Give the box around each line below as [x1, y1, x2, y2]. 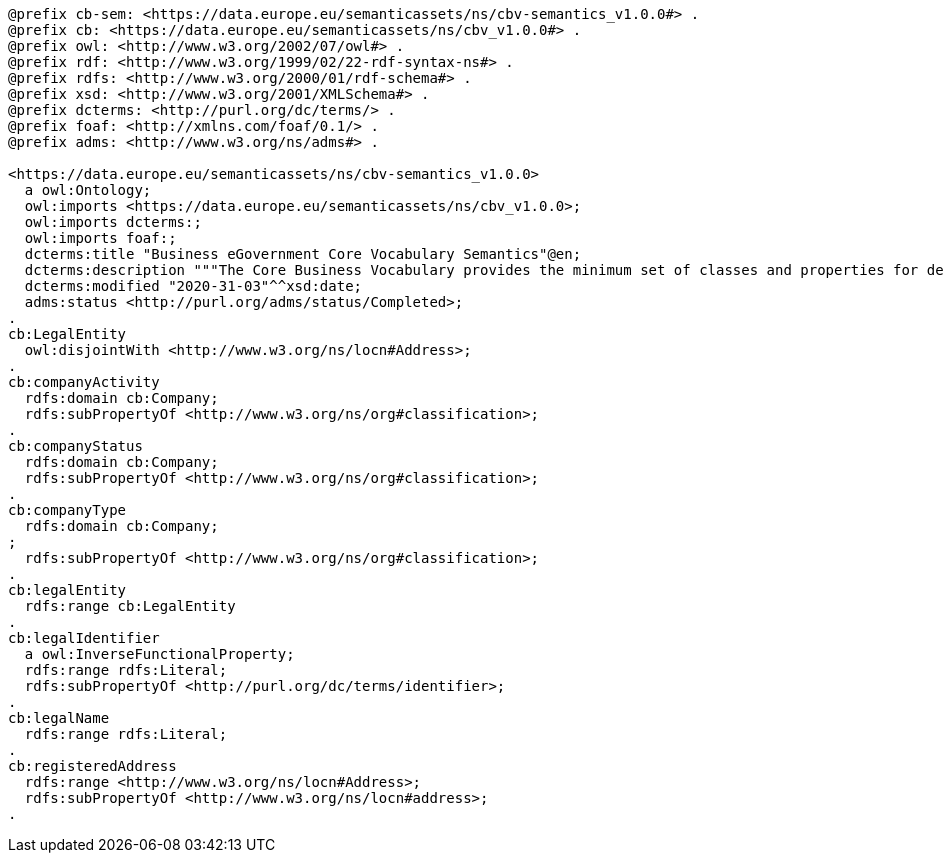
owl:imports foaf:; [24, 230, 177, 246]
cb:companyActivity [8, 374, 160, 390]
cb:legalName [8, 710, 110, 726]
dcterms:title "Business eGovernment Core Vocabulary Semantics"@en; [24, 246, 582, 262]
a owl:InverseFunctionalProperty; [24, 646, 295, 662]
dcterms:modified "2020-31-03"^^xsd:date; [24, 278, 363, 294]
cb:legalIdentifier [8, 630, 160, 646]
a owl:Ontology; [24, 182, 152, 198]
